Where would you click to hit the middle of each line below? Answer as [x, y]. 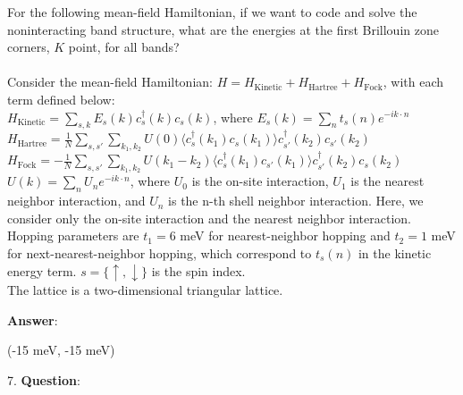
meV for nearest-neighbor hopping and [285, 235]
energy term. [42, 270]
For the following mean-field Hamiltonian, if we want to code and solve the [212, 12]
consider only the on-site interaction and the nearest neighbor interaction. [209, 218]
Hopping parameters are [73, 235]
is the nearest [387, 181]
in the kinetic [395, 252]
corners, [29, 47]
